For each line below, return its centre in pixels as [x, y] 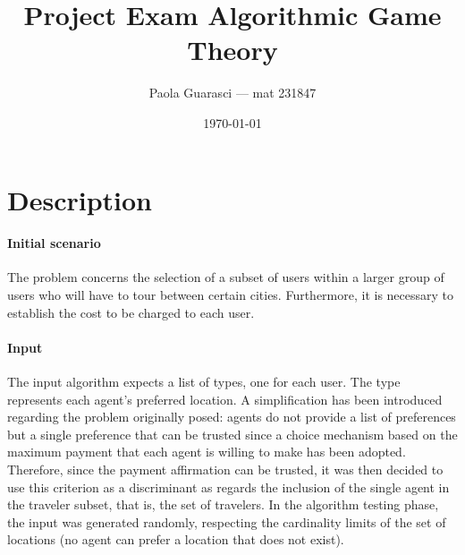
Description [80, 199]
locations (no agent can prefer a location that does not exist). [176, 539]
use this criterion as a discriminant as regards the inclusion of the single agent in [228, 487]
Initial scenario [54, 243]
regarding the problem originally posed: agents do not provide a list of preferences [232, 417]
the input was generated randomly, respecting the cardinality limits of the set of [227, 521]
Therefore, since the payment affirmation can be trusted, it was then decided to [225, 470]
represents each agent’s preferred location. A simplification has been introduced [225, 399]
